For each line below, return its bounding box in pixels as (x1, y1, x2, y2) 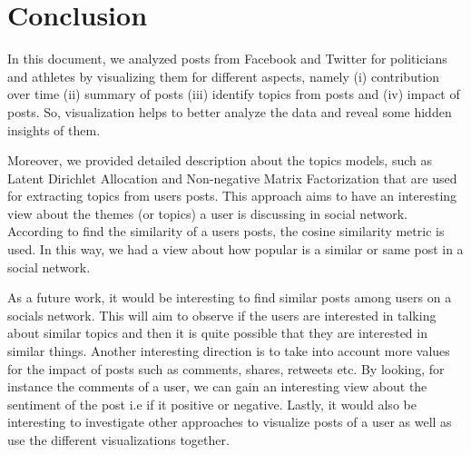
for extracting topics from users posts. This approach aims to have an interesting (7, 186, 457, 205)
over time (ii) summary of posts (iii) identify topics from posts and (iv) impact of (7, 84, 460, 104)
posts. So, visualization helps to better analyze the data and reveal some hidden (7, 102, 452, 121)
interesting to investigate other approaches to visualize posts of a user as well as (7, 412, 452, 431)
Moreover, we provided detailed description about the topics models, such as (7, 151, 432, 170)
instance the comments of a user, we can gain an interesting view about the (7, 377, 427, 396)
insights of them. (7, 120, 101, 139)
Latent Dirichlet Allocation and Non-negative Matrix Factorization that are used (7, 168, 457, 187)
